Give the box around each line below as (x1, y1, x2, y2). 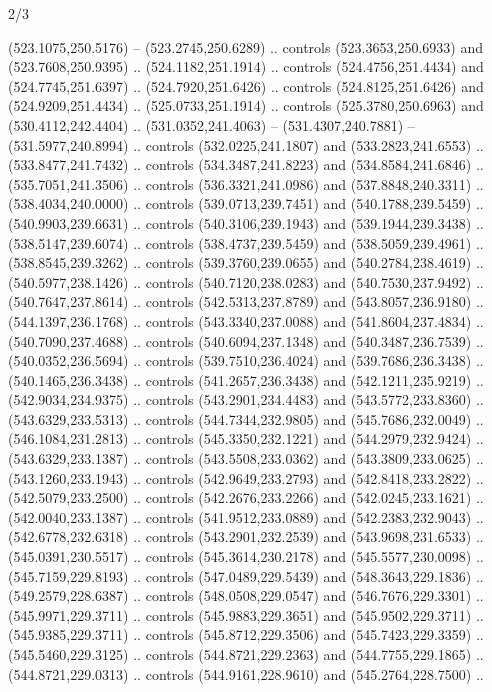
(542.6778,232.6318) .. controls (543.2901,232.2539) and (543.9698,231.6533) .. (8, 526, 484, 547)
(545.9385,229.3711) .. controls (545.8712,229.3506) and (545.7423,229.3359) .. (8, 624, 484, 645)
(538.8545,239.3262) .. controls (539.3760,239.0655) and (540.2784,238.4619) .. (8, 252, 484, 273)
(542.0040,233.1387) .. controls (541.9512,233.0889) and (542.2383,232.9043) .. (8, 506, 484, 527)
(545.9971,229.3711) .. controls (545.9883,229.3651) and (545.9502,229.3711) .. (8, 604, 484, 625)
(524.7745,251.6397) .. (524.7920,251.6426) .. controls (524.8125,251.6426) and (8, 75, 484, 96)
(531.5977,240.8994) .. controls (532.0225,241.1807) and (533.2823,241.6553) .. (8, 134, 484, 155)
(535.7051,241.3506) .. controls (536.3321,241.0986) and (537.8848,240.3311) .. (8, 173, 484, 194)
